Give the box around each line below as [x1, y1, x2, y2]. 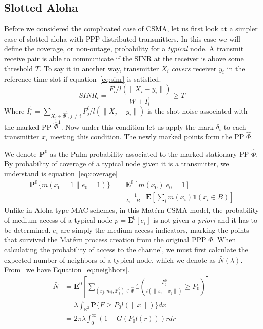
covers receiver [171, 63, 217, 74]
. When [213, 234, 236, 245]
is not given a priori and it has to [153, 214, 258, 225]
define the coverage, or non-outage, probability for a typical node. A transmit [4, 43, 244, 54]
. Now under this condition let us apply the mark [61, 121, 214, 132]
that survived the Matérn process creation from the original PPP [4, 234, 206, 245]
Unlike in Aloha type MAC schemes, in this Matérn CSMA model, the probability [4, 204, 259, 215]
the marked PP [4, 121, 51, 132]
